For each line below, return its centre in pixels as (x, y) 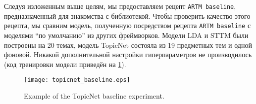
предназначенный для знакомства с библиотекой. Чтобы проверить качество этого (127, 16)
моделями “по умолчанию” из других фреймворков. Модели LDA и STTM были (126, 35)
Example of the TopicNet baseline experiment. (94, 95)
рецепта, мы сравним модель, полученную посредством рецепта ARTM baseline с (128, 25)
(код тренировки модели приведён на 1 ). (65, 64)
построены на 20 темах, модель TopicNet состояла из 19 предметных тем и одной (128, 45)
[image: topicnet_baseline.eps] (77, 80)
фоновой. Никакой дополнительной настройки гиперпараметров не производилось (128, 54)
